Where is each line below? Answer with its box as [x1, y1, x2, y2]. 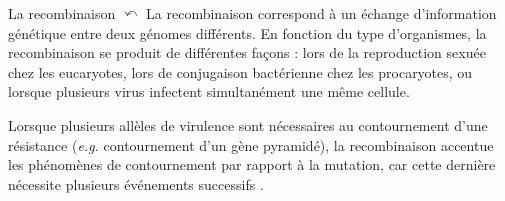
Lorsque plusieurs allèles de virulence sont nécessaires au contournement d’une [8, 114, 488, 135]
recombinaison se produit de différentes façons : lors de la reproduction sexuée [8, 42, 486, 63]
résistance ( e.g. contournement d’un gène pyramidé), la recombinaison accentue [8, 134, 494, 155]
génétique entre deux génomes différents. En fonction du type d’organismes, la [8, 22, 487, 43]
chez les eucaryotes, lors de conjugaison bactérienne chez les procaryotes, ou [8, 61, 473, 82]
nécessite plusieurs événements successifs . [8, 173, 264, 194]
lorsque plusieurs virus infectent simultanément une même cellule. [8, 81, 410, 102]
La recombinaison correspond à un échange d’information [146, 3, 497, 23]
